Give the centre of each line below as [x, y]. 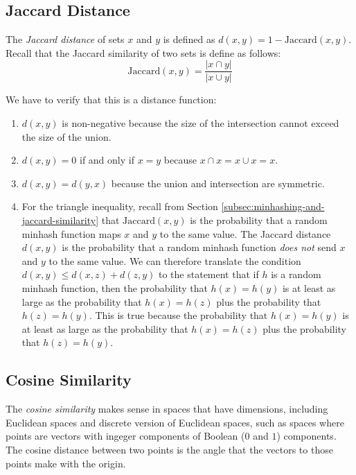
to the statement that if [209, 274]
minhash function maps [71, 233]
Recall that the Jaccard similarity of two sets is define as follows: [143, 52]
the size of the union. [66, 136]
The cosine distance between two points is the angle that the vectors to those [169, 449]
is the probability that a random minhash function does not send [199, 247]
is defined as [189, 39]
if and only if [107, 160]
